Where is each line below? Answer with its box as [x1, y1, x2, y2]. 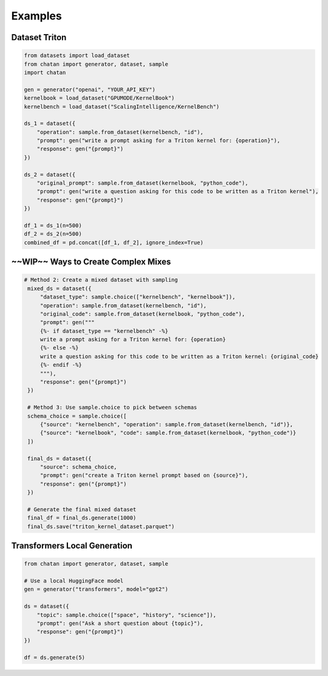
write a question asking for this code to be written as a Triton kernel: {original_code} [39, 353, 319, 360]
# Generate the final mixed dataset [27, 506, 137, 513]
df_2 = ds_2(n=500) [24, 231, 82, 237]
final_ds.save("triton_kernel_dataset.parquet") [27, 523, 175, 530]
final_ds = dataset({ [27, 455, 92, 462]
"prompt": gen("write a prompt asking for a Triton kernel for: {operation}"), [36, 137, 281, 144]
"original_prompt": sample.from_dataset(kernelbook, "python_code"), [36, 180, 248, 186]
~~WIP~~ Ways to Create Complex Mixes [11, 257, 171, 267]
